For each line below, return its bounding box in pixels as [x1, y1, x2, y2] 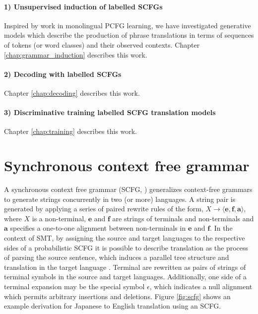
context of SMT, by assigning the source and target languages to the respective [4, 233, 245, 243]
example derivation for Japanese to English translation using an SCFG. [4, 301, 221, 311]
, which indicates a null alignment [149, 281, 253, 292]
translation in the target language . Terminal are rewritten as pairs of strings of [4, 261, 246, 272]
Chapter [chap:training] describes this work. [4, 126, 137, 136]
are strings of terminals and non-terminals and [112, 213, 254, 223]
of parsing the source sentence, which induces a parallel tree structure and [4, 252, 229, 262]
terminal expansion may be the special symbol [4, 281, 145, 292]
